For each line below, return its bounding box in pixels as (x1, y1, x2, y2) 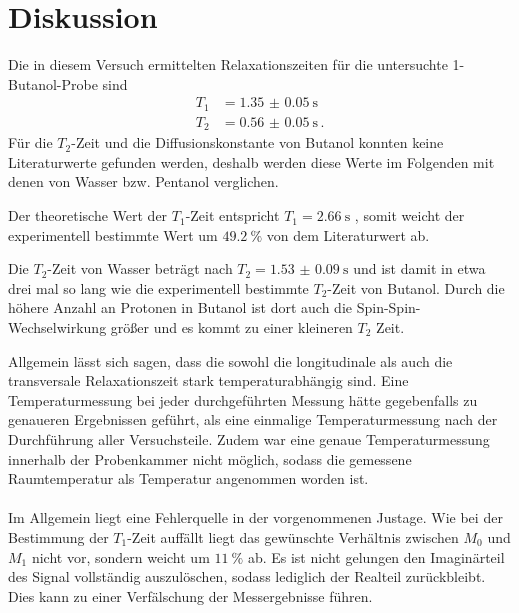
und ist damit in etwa (353, 258, 486, 279)
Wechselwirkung (8, 317, 107, 338)
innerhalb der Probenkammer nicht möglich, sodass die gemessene (8, 448, 412, 469)
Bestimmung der (8, 526, 109, 547)
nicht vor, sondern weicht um (31, 546, 210, 567)
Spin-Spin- (356, 297, 421, 318)
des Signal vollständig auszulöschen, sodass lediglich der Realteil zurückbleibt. (8, 566, 486, 587)
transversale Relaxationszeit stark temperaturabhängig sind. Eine (8, 370, 409, 391)
